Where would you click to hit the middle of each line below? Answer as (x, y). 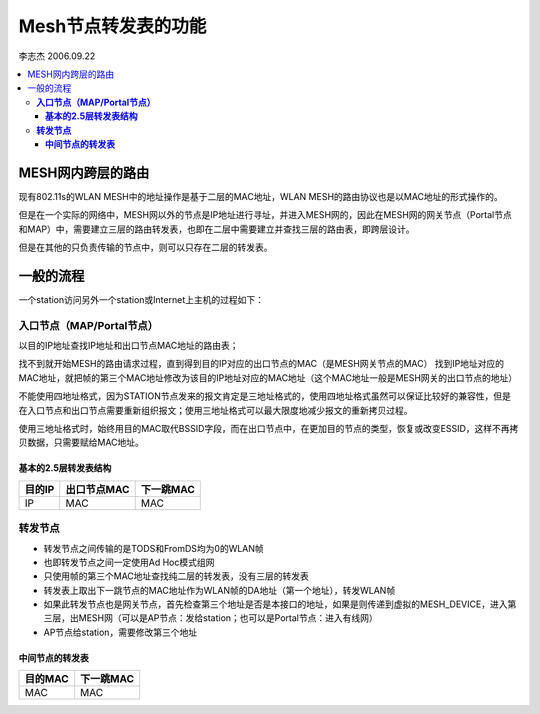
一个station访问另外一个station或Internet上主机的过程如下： (141, 299)
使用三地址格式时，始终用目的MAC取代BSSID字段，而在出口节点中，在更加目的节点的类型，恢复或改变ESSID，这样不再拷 (268, 428)
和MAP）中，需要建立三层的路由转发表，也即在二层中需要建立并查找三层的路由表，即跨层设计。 (216, 229)
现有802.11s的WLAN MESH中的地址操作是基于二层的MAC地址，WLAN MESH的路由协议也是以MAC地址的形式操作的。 (261, 196)
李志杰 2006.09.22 (57, 56)
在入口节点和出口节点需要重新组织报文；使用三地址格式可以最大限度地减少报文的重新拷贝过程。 (215, 410)
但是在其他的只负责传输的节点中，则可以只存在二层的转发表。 (145, 247)
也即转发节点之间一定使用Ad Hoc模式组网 (129, 562)
